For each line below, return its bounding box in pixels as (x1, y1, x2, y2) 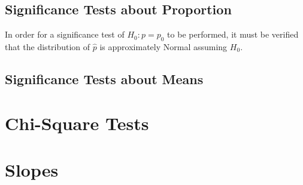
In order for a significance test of (5, 28, 125, 41)
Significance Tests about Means (5, 69, 204, 88)
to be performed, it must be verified (167, 28, 299, 41)
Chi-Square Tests (5, 110, 149, 135)
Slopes (5, 157, 59, 181)
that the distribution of (5, 41, 90, 53)
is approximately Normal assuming (99, 41, 228, 53)
